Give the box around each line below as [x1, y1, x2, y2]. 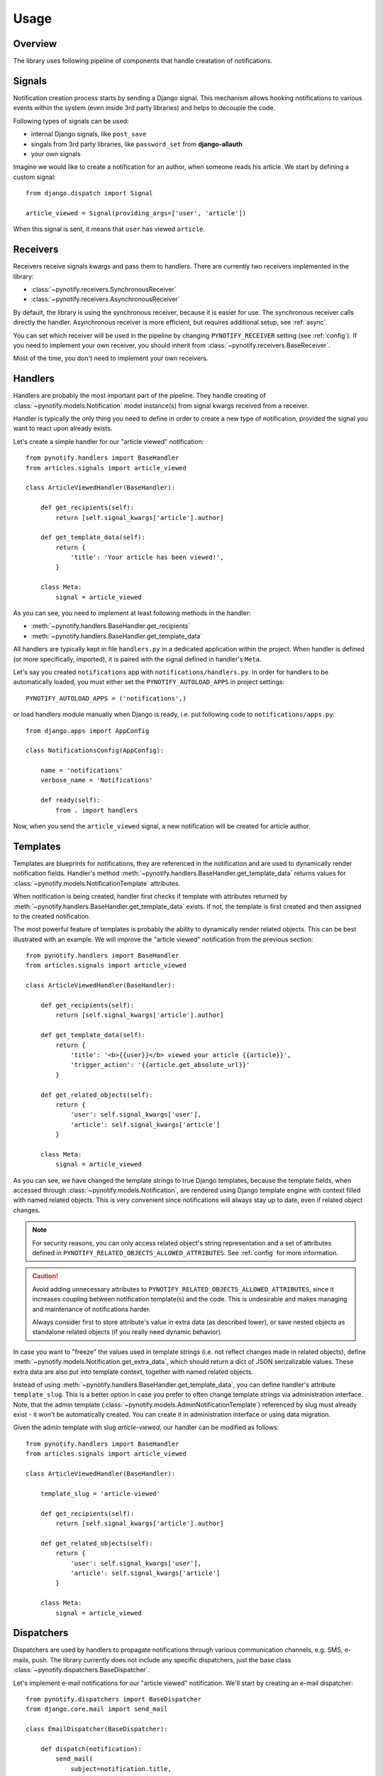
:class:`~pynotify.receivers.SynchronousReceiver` [30, 285, 177, 293]
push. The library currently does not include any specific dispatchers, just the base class [32, 1655, 292, 1664]
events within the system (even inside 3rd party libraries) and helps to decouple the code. [13, 104, 276, 112]
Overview [13, 38, 57, 50]
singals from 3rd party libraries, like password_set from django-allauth [30, 139, 243, 148]
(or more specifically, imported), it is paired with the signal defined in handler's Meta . [13, 654, 262, 664]
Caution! [32, 1272, 59, 1280]
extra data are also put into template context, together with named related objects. [13, 1368, 254, 1376]
